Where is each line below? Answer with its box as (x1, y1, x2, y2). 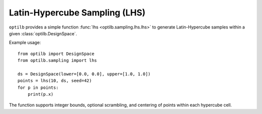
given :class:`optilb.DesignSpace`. (9, 30, 77, 36)
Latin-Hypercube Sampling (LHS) (9, 7, 146, 18)
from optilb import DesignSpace (17, 51, 95, 57)
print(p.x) (27, 92, 54, 97)
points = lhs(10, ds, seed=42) (17, 78, 92, 84)
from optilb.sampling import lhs (17, 58, 97, 63)
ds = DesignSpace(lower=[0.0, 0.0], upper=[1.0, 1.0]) (17, 71, 151, 77)
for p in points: (17, 85, 59, 90)
